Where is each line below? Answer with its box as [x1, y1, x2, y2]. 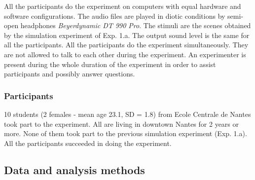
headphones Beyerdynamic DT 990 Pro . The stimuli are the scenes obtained [20, 20, 251, 31]
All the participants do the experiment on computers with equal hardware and [4, 1, 241, 11]
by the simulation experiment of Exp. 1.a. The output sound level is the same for [4, 30, 250, 40]
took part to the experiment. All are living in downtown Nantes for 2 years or [4, 118, 239, 129]
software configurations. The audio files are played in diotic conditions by [4, 10, 225, 21]
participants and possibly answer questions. [4, 69, 135, 79]
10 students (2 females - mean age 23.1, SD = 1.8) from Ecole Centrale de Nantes [4, 108, 251, 119]
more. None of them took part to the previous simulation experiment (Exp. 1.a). [4, 128, 247, 139]
